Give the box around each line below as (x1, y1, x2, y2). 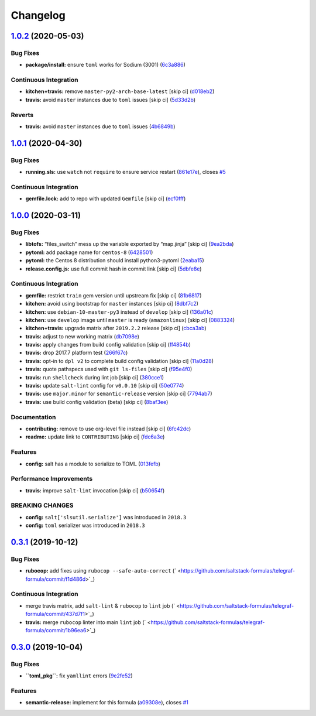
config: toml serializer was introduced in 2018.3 (25, 522, 146, 529)
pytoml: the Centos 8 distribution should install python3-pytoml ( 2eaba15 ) (25, 257, 204, 264)
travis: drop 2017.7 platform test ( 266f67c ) (25, 349, 128, 357)
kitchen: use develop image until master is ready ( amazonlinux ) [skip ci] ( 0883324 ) (25, 316, 235, 323)
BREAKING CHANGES (11, 501, 74, 509)
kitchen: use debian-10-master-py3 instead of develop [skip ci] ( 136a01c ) (25, 308, 214, 316)
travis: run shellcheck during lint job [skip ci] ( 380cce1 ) (25, 374, 164, 381)
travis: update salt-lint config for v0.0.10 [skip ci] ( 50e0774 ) (25, 382, 184, 389)
